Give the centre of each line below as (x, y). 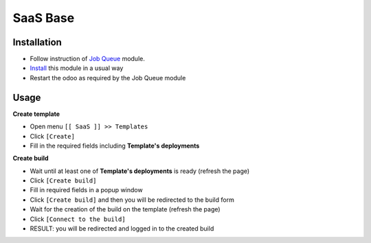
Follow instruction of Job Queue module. (88, 59)
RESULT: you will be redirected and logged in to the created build (122, 229)
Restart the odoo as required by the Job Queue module (108, 78)
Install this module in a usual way (77, 68)
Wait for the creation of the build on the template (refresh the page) (125, 209)
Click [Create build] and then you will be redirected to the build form (132, 200)
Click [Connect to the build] (78, 219)
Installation (37, 42)
